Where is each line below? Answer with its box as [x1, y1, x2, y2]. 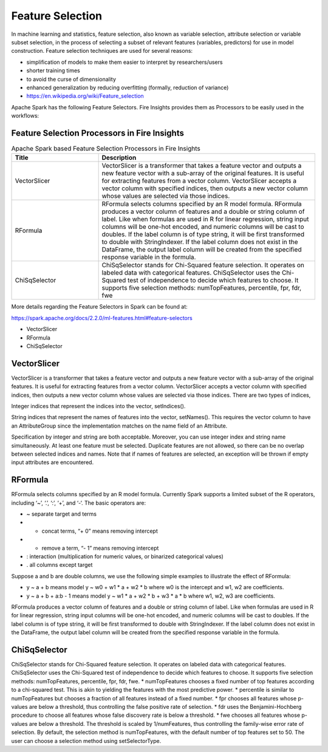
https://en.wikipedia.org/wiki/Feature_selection [26, 92, 144, 100]
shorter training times [26, 67, 80, 74]
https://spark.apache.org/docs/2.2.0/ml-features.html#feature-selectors [11, 314, 193, 321]
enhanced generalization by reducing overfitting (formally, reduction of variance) [26, 84, 229, 91]
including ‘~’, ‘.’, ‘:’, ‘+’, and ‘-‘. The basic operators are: [11, 499, 146, 507]
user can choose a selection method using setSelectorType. [11, 737, 162, 744]
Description [101, 154, 137, 162]
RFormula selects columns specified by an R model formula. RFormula [101, 200, 302, 208]
